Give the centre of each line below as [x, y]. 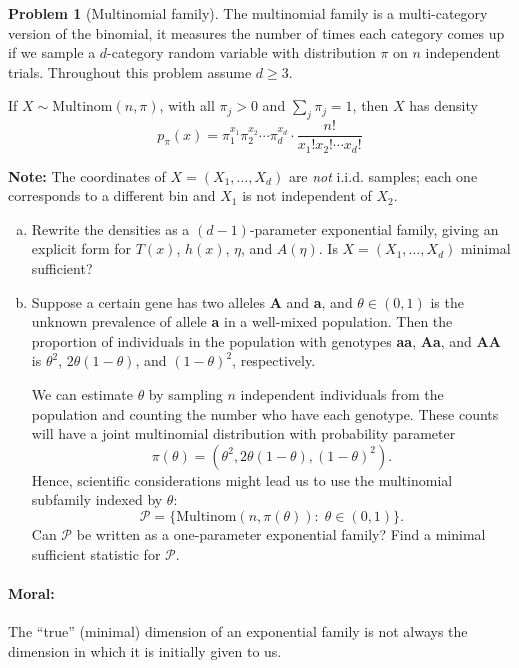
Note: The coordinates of [87, 175]
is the [447, 301]
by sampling [185, 394]
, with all [187, 105]
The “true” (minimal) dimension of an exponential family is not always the [238, 630]
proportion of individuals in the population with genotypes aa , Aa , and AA [266, 340]
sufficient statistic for [96, 553]
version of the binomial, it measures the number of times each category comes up [256, 32]
